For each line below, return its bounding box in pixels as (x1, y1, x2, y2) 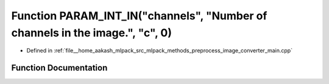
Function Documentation (11, 63, 108, 73)
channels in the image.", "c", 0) (11, 26, 172, 39)
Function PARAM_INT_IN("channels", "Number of (11, 9, 267, 22)
